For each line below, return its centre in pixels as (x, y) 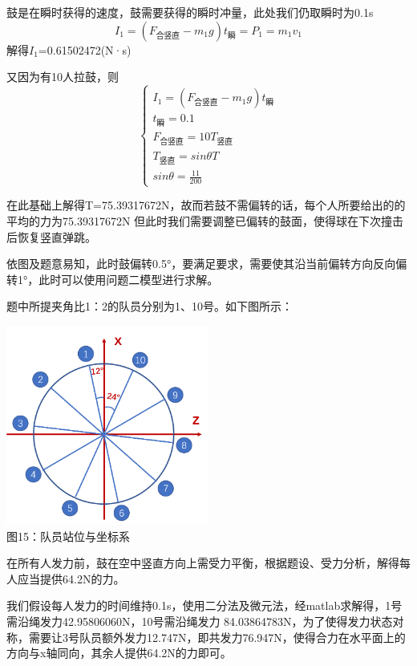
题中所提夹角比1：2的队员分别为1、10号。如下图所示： (150, 306)
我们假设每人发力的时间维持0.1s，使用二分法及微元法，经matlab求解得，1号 (204, 605)
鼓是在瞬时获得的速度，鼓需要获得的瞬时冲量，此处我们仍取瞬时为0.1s (190, 12)
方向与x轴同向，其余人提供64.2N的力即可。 (119, 653)
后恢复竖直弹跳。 (51, 236)
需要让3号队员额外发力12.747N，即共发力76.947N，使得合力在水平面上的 (217, 637)
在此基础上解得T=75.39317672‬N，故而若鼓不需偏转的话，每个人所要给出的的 (206, 205)
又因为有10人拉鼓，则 (63, 77)
